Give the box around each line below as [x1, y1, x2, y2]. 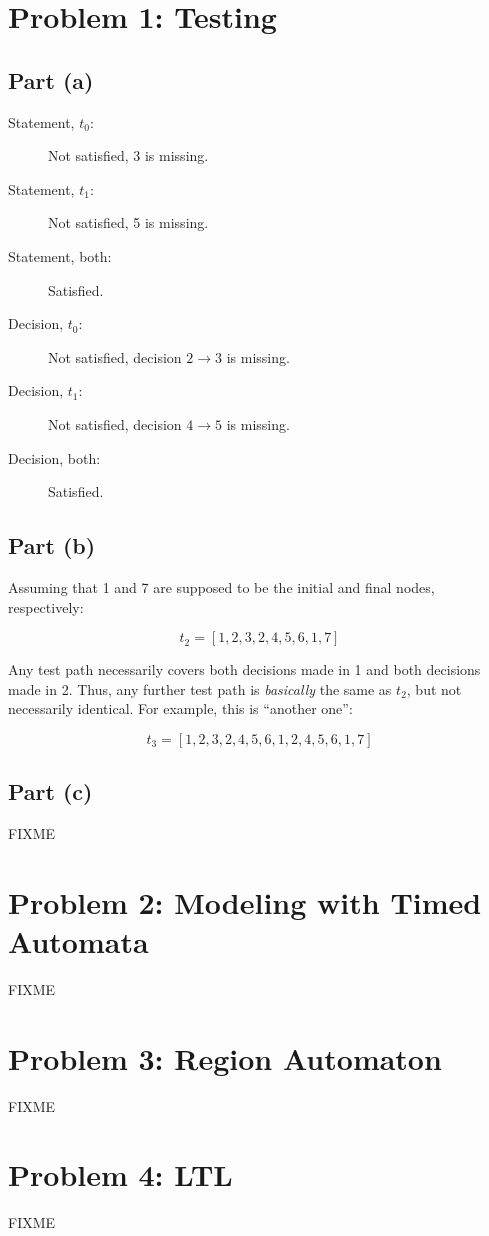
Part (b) [8, 530, 96, 561]
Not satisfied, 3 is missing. [48, 145, 209, 166]
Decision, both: [8, 447, 101, 468]
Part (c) [8, 776, 93, 807]
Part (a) [8, 64, 94, 95]
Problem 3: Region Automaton [8, 1037, 442, 1078]
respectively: [8, 596, 84, 617]
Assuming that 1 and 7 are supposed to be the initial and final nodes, [8, 576, 435, 597]
